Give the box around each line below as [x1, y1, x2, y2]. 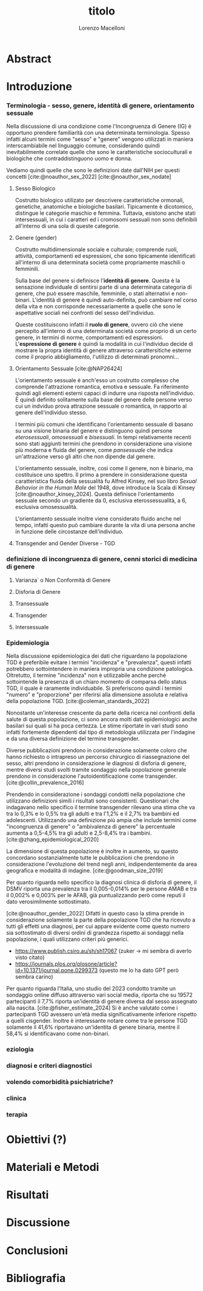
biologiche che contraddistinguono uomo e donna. [6, 155, 133, 162]
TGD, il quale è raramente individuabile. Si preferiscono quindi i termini [6, 684, 182, 692]
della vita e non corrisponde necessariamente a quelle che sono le [15, 303, 181, 310]
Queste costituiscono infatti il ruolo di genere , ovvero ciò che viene [15, 321, 184, 328]
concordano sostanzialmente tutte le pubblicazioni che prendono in [6, 854, 175, 861]
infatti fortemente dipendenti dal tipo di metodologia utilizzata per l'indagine [6, 729, 196, 736]
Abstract [6, 52, 52, 66]
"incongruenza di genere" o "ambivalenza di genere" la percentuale [6, 823, 176, 831]
